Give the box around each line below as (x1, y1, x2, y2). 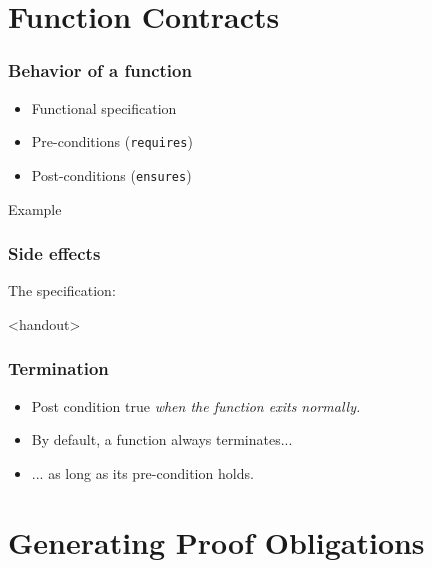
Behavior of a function (8, 58, 192, 83)
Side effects (8, 241, 101, 266)
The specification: (8, 280, 116, 301)
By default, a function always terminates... (31, 429, 293, 450)
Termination (8, 356, 109, 381)
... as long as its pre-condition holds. (31, 462, 254, 483)
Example (8, 198, 62, 219)
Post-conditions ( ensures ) (31, 164, 192, 185)
